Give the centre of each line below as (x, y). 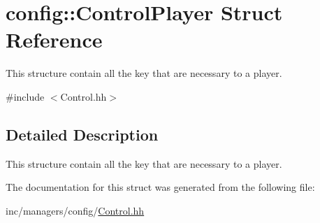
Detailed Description (82, 134)
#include (25, 96)
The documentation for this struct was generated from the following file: (160, 187)
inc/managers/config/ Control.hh (75, 210)
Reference (54, 39)
